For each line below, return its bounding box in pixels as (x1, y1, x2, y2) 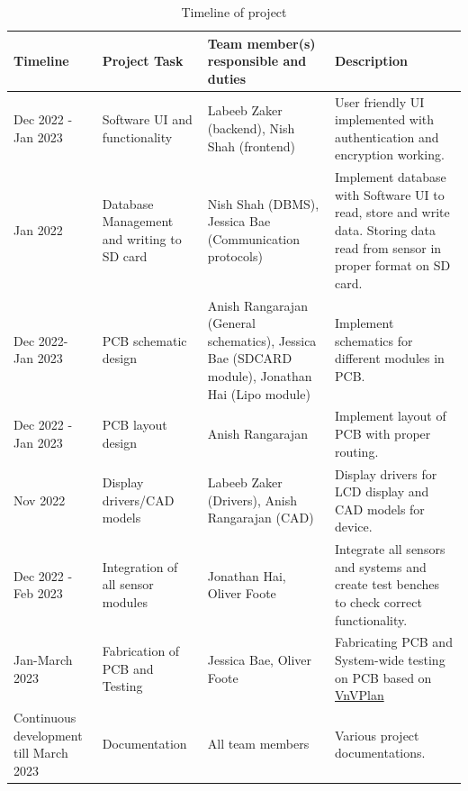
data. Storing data (335, 221, 436, 240)
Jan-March (13, 650, 73, 668)
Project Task (102, 51, 184, 70)
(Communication (207, 229, 301, 248)
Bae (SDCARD (207, 349, 292, 368)
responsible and (207, 51, 307, 70)
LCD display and (335, 482, 429, 501)
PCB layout (102, 415, 167, 434)
